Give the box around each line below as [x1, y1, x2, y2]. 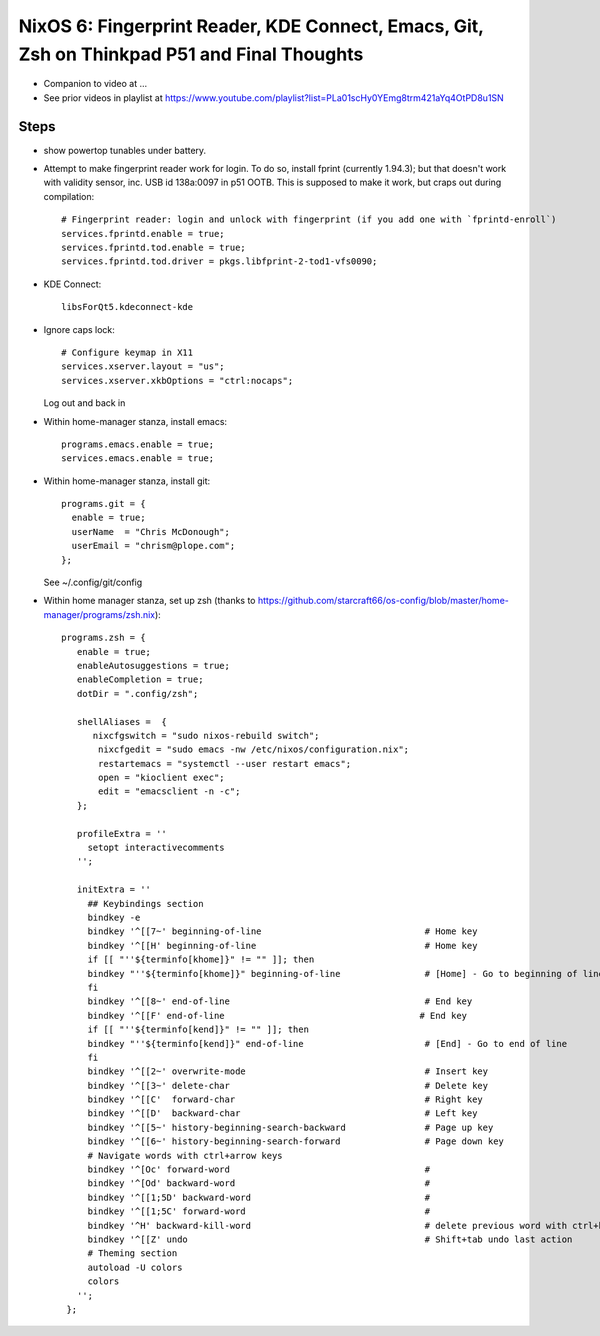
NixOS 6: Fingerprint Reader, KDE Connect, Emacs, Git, [18, 15, 484, 37]
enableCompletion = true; [76, 674, 204, 685]
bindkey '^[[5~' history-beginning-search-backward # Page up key [87, 1121, 494, 1133]
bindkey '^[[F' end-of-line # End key [87, 1010, 468, 1021]
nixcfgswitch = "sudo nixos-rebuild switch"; [92, 730, 320, 741]
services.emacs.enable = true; [61, 453, 215, 464]
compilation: [43, 190, 95, 202]
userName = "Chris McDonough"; [71, 526, 230, 537]
